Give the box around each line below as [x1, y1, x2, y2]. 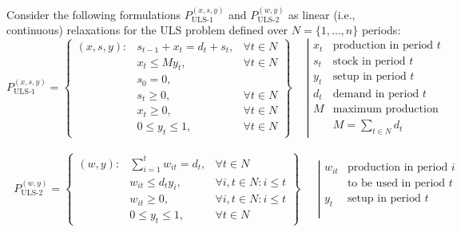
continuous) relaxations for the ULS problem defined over [6, 22, 288, 38]
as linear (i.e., [288, 6, 356, 22]
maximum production [332, 104, 439, 116]
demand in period [332, 88, 419, 100]
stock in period [332, 55, 406, 67]
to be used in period [347, 177, 446, 189]
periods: [361, 22, 401, 38]
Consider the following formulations [6, 6, 181, 22]
